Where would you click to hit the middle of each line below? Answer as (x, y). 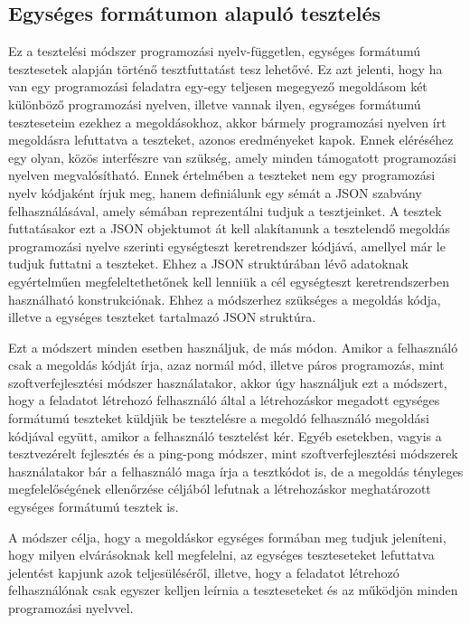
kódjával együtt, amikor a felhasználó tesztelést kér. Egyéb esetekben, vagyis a (225, 435)
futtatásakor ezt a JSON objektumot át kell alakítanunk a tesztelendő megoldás (229, 228)
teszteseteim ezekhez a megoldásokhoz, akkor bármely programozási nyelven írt (227, 122)
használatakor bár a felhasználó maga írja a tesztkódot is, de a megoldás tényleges (236, 471)
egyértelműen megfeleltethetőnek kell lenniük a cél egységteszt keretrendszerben (229, 281)
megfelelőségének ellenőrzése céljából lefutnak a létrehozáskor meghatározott (220, 489)
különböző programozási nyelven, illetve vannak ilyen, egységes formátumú (215, 104)
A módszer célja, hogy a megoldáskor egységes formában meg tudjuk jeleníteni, (227, 537)
